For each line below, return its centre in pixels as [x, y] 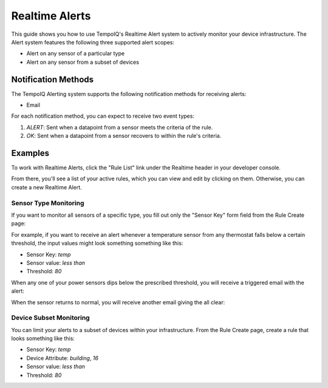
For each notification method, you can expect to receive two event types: [103, 116]
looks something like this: [43, 339]
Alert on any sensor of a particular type [75, 53]
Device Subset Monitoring [51, 318]
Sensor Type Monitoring [48, 203]
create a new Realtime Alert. [46, 187]
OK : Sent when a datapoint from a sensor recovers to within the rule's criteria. [124, 136]
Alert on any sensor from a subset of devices [83, 62]
